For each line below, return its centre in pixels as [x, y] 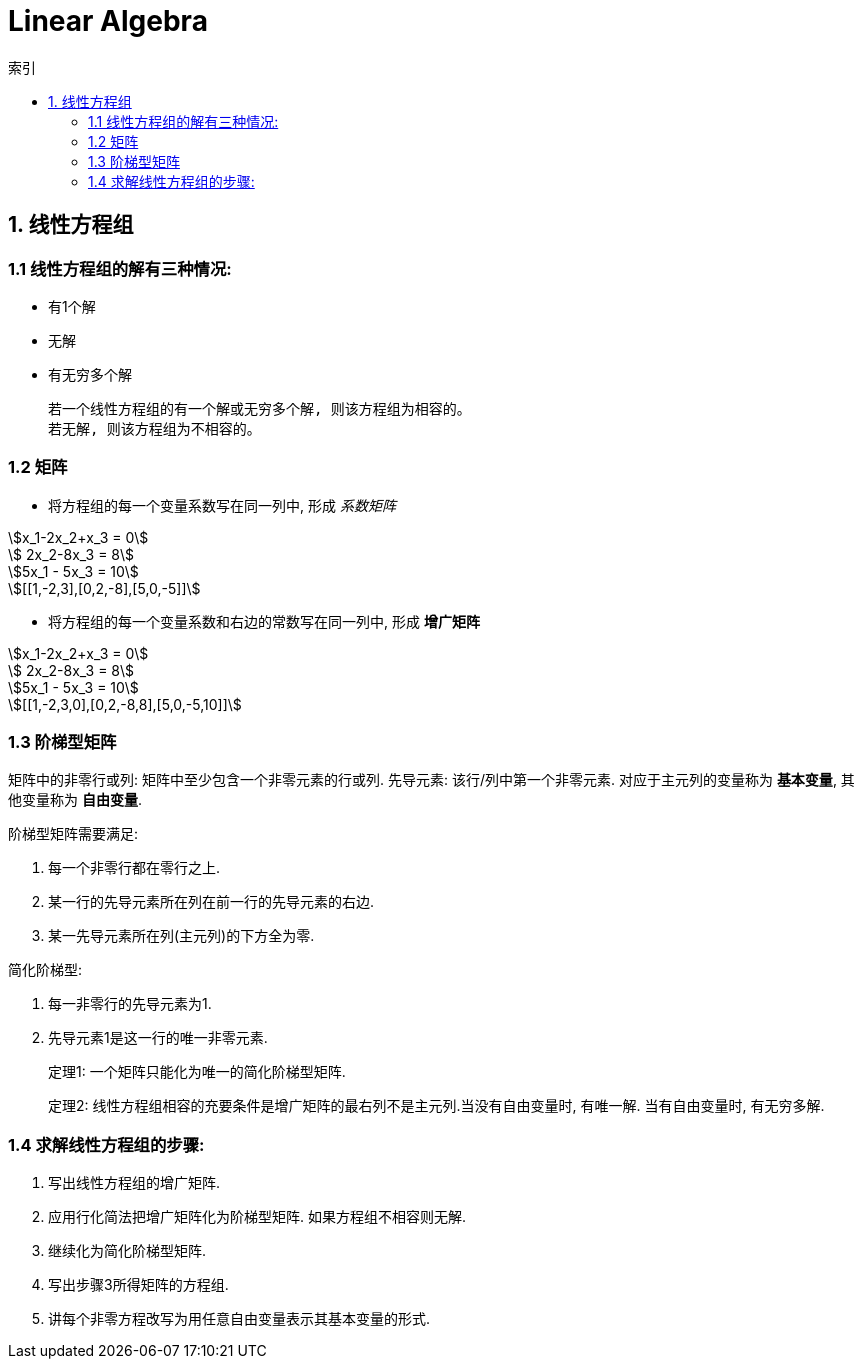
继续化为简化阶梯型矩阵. [127, 1251]
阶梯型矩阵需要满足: [73, 834]
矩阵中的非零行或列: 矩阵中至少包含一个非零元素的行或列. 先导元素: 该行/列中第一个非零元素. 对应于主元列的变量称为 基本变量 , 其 [431, 780]
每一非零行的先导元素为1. [130, 1004]
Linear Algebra [108, 21]
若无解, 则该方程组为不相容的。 [154, 428]
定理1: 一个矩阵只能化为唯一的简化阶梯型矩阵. [197, 1072]
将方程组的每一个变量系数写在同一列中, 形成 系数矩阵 [222, 505]
